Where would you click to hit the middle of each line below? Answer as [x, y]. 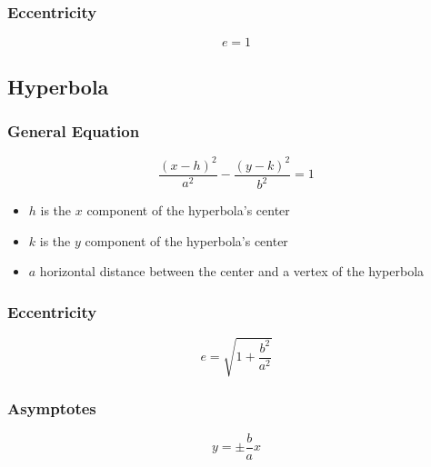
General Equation [74, 130]
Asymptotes [52, 407]
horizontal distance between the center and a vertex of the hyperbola [232, 271]
